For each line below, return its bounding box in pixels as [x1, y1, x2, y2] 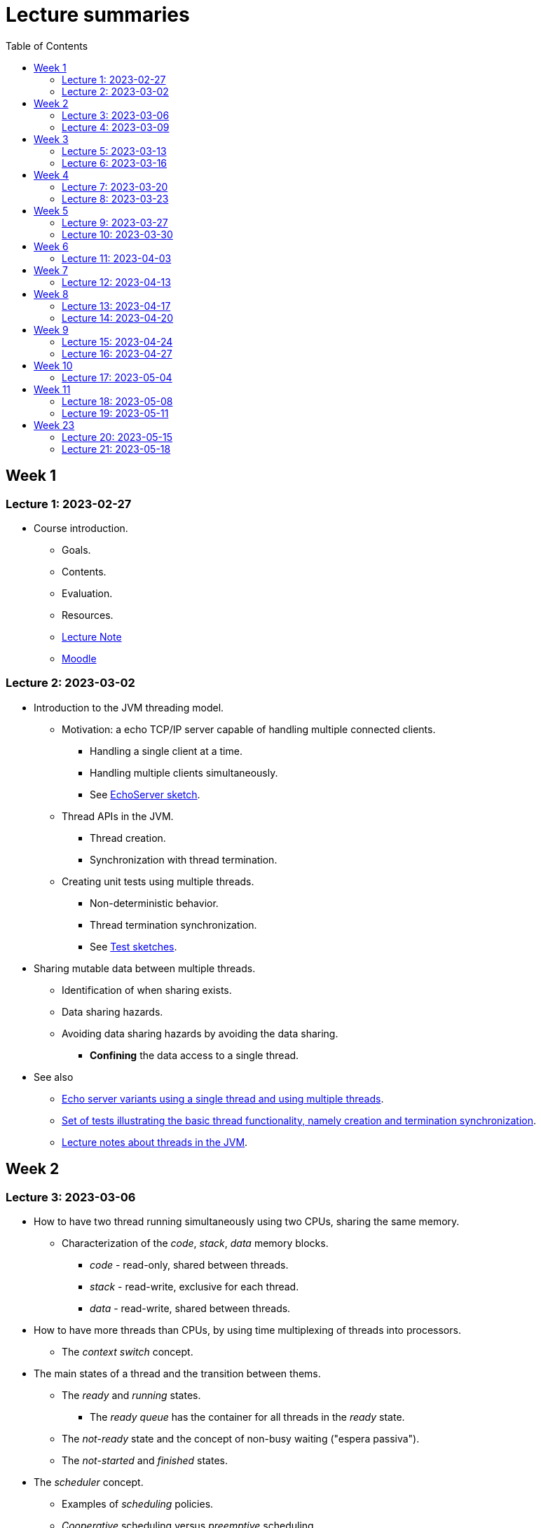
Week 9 [34, 323, 69, 336]
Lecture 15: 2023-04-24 [62, 335, 173, 348]
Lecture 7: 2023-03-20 [62, 180, 168, 193]
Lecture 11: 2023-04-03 [62, 252, 172, 264]
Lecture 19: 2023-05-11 [62, 407, 169, 419]
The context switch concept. [62, 1345, 193, 1358]
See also [34, 1070, 74, 1083]
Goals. [62, 543, 91, 556]
